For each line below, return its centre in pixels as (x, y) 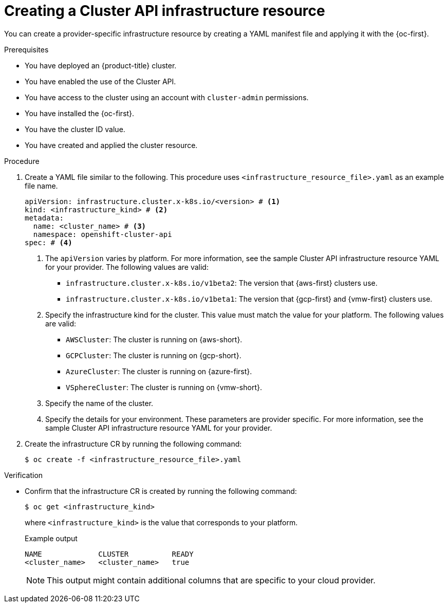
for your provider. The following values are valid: (127, 267)
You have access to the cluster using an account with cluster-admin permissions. (167, 97)
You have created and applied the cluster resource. (111, 145)
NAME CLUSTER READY (109, 554)
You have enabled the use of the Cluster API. (100, 81)
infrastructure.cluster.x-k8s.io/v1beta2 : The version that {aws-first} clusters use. (222, 283)
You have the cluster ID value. (75, 129)
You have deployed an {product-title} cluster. (101, 65)
